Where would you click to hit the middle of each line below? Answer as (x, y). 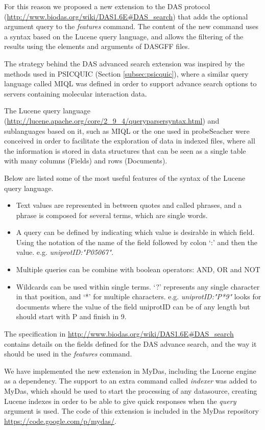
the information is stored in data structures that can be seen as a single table (125, 150)
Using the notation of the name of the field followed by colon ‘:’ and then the (137, 242)
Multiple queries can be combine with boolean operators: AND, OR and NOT (138, 269)
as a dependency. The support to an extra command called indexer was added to (130, 381)
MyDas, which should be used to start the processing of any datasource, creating (131, 391)
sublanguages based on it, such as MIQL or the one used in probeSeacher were (127, 130)
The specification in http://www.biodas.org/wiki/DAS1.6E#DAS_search (119, 334)
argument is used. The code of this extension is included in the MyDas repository (132, 411)
